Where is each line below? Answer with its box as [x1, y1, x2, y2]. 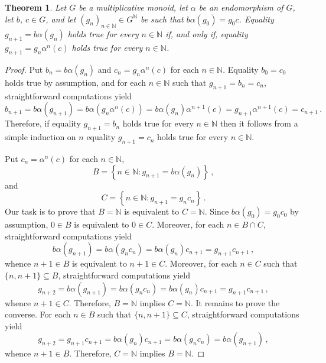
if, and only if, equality [165, 28, 248, 40]
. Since [204, 205, 229, 218]
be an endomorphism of [198, 1, 283, 13]
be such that [141, 12, 184, 25]
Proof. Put [5, 63, 43, 75]
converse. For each [5, 308, 71, 320]
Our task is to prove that [5, 205, 96, 218]
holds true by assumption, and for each [5, 76, 146, 88]
